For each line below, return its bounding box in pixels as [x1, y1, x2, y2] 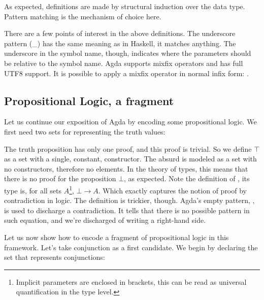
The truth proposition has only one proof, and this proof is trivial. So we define [4, 143, 252, 154]
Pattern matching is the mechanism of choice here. [4, 11, 161, 21]
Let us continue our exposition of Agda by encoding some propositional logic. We [4, 116, 257, 127]
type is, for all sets [4, 185, 62, 195]
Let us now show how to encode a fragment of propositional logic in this [4, 231, 229, 242]
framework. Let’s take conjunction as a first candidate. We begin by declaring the [4, 242, 258, 252]
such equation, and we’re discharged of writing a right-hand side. [4, 215, 206, 225]
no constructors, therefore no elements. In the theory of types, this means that [4, 163, 248, 174]
